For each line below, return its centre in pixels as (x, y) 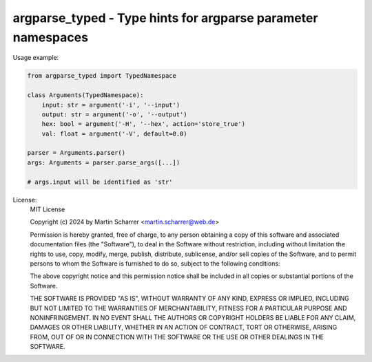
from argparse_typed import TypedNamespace (102, 76)
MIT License (48, 209)
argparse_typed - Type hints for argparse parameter (165, 18)
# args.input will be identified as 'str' (100, 182)
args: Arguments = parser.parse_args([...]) (104, 162)
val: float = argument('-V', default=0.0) (114, 134)
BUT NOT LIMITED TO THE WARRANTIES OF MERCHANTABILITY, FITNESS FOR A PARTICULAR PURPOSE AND (188, 308)
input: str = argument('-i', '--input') (111, 105)
